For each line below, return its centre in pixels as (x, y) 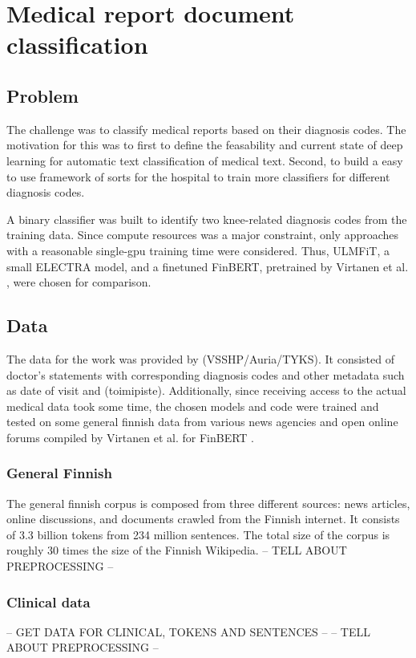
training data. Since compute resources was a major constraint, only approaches (203, 235)
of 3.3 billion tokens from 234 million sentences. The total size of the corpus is (198, 534)
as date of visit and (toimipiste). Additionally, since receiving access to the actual (206, 390)
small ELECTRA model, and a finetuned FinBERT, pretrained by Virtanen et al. (208, 266)
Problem (42, 95)
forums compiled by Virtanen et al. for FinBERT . (131, 437)
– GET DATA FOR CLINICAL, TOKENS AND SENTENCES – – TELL (188, 631)
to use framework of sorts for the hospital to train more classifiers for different (198, 176)
